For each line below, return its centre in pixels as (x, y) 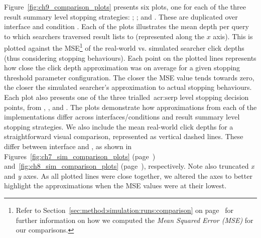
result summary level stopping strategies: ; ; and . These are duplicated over (121, 16)
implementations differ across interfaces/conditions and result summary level (122, 117)
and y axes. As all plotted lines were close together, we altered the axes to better (128, 175)
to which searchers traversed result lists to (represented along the (104, 36)
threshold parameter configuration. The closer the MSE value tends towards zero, (129, 77)
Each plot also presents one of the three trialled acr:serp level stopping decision (126, 97)
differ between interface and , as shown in (68, 146)
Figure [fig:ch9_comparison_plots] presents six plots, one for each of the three (125, 7)
